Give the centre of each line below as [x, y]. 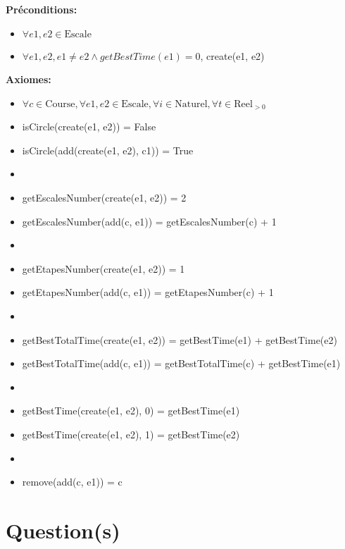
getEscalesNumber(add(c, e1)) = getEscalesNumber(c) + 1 [149, 221]
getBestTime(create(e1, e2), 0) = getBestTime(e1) [131, 411]
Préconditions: [42, 9]
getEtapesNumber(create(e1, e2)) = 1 [103, 268]
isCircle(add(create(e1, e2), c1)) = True [108, 150]
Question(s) [63, 530]
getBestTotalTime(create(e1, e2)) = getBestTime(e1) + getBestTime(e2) [180, 339]
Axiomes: [29, 79]
